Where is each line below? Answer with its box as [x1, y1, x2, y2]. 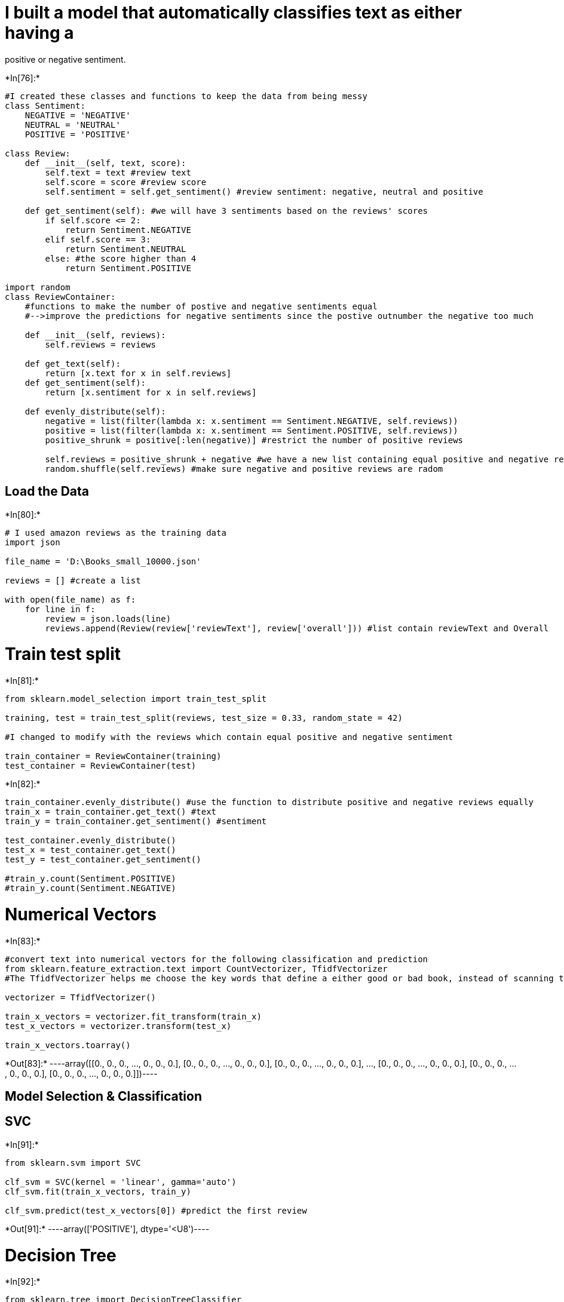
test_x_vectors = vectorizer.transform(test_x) [5, 1021, 232, 1031]
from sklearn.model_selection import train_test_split [5, 694, 267, 704]
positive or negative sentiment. [5, 54, 126, 65]
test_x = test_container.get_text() [5, 845, 176, 855]
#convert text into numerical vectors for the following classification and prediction [5, 954, 428, 964]
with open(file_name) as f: [5, 594, 136, 604]
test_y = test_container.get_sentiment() [5, 855, 201, 865]
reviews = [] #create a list [5, 575, 141, 585]
